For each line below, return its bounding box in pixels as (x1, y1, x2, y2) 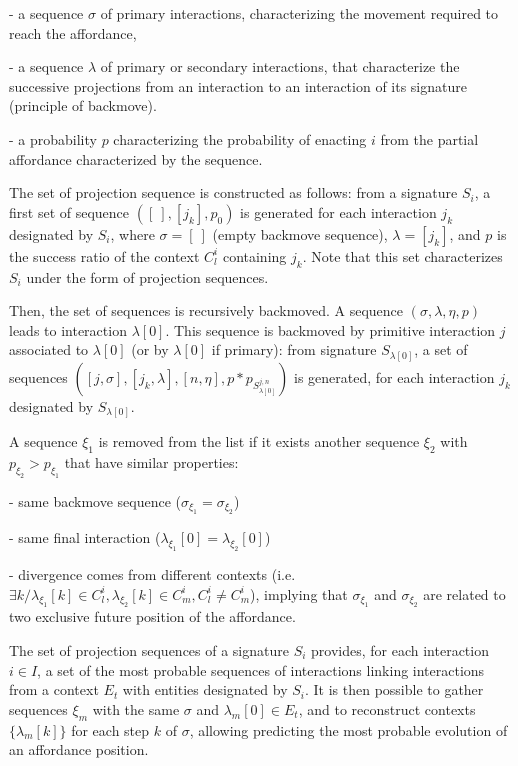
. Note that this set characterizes (302, 245, 503, 266)
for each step (71, 719, 150, 740)
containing (222, 245, 287, 266)
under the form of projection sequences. (26, 266, 269, 287)
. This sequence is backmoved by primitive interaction (165, 319, 496, 340)
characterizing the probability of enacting (113, 128, 367, 149)
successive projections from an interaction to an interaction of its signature (9, 75, 467, 96)
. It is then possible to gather (304, 679, 484, 700)
